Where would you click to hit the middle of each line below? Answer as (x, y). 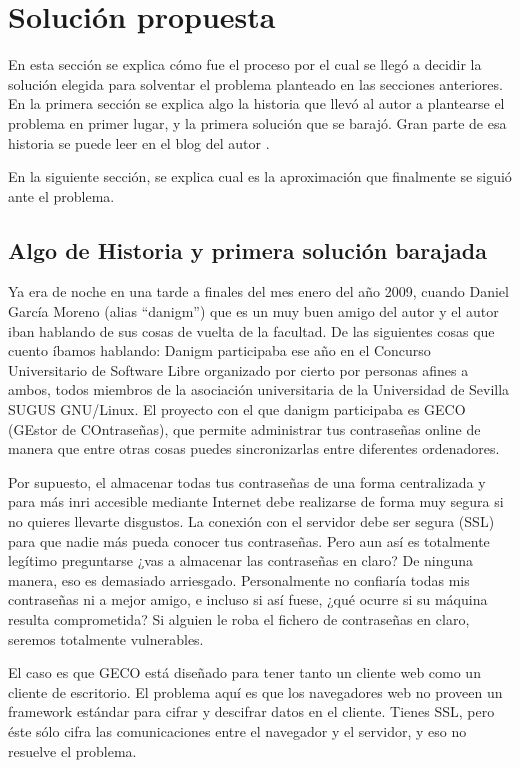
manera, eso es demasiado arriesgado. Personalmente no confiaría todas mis (239, 579)
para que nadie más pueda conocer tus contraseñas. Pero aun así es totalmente (249, 540)
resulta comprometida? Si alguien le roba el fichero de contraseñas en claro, (239, 618)
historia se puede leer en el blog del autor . (139, 142)
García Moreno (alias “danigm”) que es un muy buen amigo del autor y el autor (253, 311)
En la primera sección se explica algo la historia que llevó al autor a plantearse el (256, 103)
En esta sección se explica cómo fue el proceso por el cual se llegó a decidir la (245, 64)
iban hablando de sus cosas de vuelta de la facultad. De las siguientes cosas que (251, 330)
